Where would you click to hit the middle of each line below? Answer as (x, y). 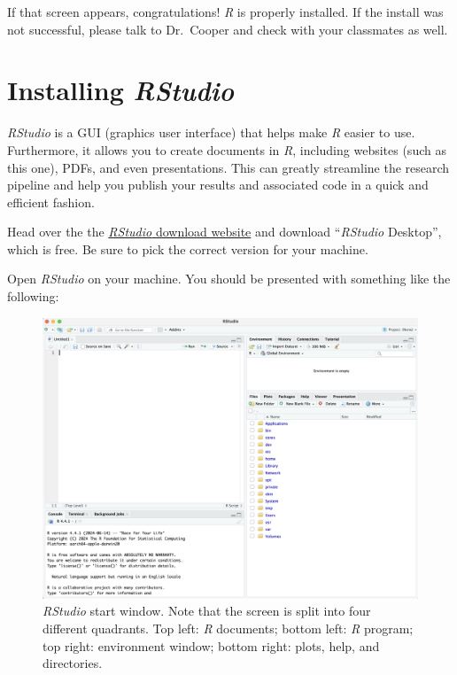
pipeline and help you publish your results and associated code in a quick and (218, 185)
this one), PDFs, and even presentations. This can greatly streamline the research (228, 167)
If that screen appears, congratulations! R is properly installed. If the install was (225, 12)
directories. (73, 663)
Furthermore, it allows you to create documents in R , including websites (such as (227, 149)
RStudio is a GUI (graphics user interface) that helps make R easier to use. (211, 132)
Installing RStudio (120, 90)
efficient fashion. (51, 202)
